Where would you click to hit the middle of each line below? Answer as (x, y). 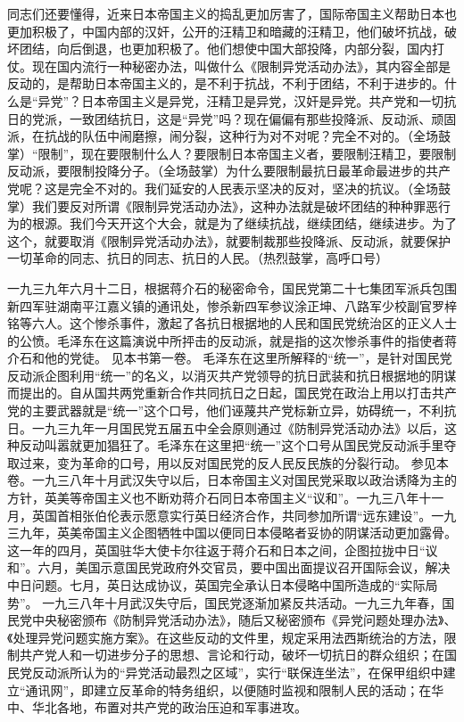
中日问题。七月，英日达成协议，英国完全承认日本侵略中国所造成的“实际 (216, 585)
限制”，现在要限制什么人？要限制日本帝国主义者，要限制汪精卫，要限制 (247, 153)
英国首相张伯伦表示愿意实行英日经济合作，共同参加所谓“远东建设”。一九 (244, 515)
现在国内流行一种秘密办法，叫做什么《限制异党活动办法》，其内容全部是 (241, 66)
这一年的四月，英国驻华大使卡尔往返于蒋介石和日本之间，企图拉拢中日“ (216, 550)
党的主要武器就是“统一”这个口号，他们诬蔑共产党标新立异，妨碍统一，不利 (226, 410)
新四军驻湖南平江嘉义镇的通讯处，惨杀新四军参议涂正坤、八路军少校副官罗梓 (232, 305)
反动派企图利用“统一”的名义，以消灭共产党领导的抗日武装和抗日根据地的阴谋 (232, 375)
